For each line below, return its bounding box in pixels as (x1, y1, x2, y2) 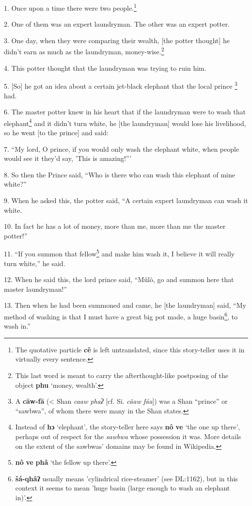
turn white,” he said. (4, 258, 65, 268)
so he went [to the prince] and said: (4, 127, 109, 137)
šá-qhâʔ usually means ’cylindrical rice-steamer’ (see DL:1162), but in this (15, 473, 238, 483)
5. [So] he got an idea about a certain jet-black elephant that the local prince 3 (4, 79, 237, 91)
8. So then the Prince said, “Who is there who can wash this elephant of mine (4, 169, 235, 179)
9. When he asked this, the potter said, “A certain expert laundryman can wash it (4, 195, 248, 205)
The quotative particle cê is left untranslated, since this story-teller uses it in (15, 344, 245, 354)
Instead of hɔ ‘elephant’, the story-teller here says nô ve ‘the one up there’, (15, 422, 240, 432)
